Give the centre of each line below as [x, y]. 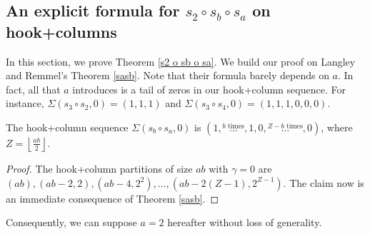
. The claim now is [324, 182]
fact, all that [33, 89]
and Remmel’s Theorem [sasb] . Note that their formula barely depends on [167, 75]
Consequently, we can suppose [71, 222]
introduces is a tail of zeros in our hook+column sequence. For [209, 89]
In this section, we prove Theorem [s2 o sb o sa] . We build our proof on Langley [181, 61]
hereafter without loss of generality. [245, 222]
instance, [25, 103]
